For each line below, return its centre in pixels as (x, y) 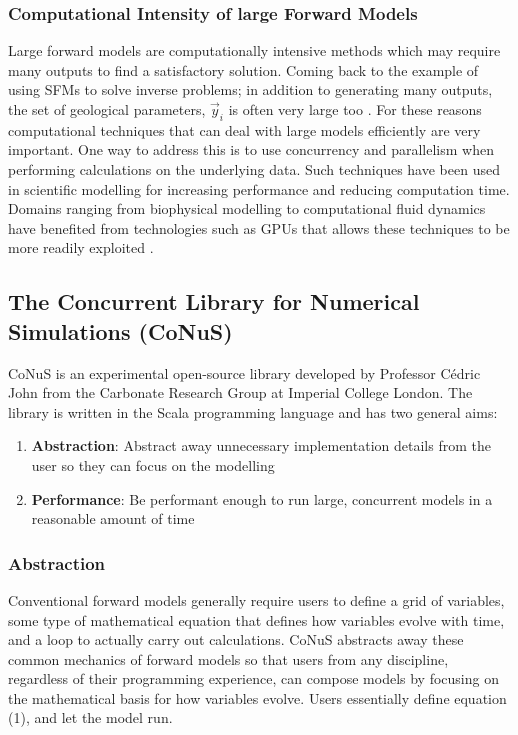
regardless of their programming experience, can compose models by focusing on (253, 678)
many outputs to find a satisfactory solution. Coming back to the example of (243, 69)
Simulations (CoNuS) (120, 330)
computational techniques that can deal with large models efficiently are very (244, 129)
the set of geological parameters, (107, 109)
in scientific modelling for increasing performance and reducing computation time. (259, 188)
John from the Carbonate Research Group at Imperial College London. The (240, 392)
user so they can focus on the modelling (153, 464)
